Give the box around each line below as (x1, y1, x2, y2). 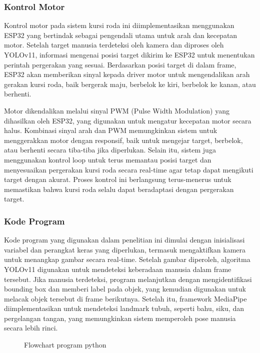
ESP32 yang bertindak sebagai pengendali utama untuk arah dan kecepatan (4, 29, 237, 40)
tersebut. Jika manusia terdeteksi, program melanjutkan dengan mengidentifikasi (4, 273, 252, 284)
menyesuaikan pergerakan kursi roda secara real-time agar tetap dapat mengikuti (4, 164, 253, 174)
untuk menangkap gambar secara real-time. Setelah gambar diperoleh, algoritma (4, 254, 250, 264)
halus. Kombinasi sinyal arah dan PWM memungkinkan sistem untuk (4, 125, 217, 135)
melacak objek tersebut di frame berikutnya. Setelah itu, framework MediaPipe (4, 293, 247, 303)
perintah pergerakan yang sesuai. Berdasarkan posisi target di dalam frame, (4, 59, 236, 69)
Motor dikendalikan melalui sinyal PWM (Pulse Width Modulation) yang (4, 105, 230, 115)
